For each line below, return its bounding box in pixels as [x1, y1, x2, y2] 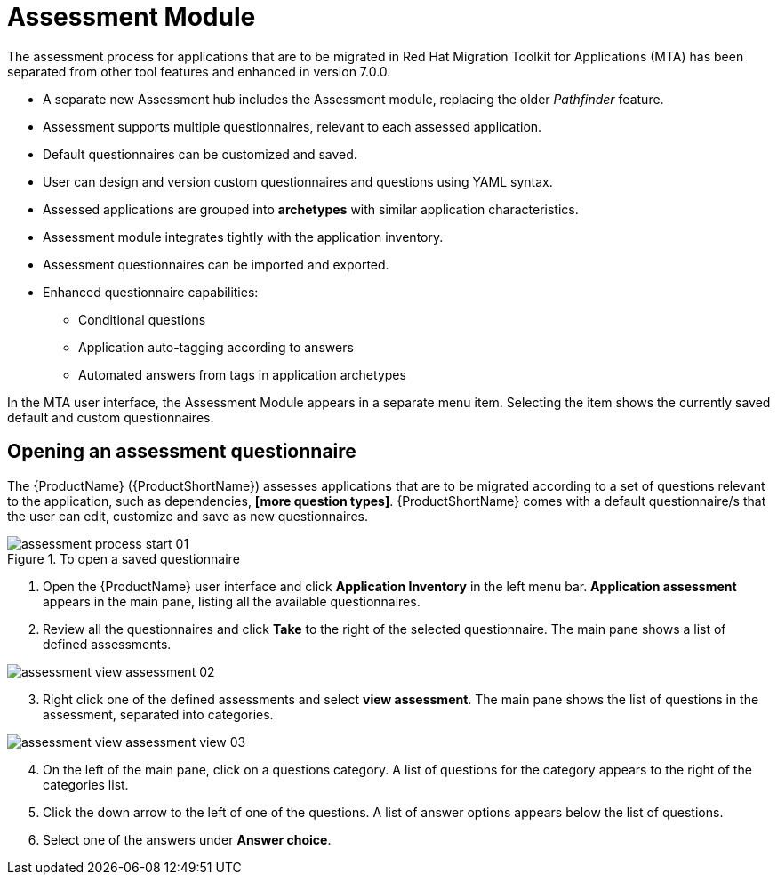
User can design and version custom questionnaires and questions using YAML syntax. [43, 173, 553, 189]
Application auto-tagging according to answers [78, 339, 354, 355]
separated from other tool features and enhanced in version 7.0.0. [7, 63, 391, 79]
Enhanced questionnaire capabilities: [43, 284, 259, 300]
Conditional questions [78, 311, 206, 327]
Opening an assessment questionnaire [7, 440, 356, 463]
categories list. [43, 776, 129, 792]
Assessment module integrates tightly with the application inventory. [43, 229, 444, 245]
